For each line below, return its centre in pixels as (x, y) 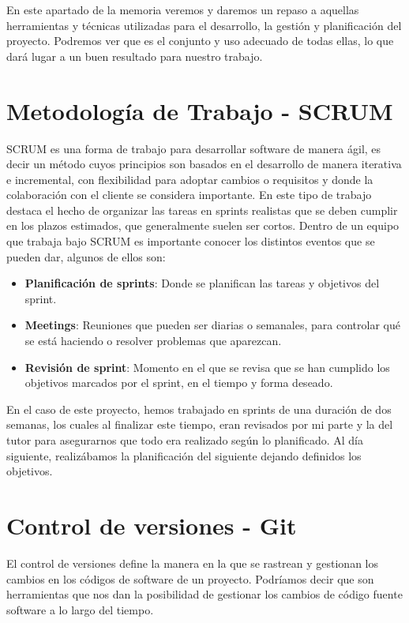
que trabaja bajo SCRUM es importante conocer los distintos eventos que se (191, 241)
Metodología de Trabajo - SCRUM (200, 110)
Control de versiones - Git (152, 525)
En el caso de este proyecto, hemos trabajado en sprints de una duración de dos (199, 409)
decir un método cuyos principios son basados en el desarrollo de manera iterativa (204, 164)
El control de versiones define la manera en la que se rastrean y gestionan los (192, 563)
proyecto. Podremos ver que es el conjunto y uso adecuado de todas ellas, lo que (200, 41)
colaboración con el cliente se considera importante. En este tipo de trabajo (189, 195)
